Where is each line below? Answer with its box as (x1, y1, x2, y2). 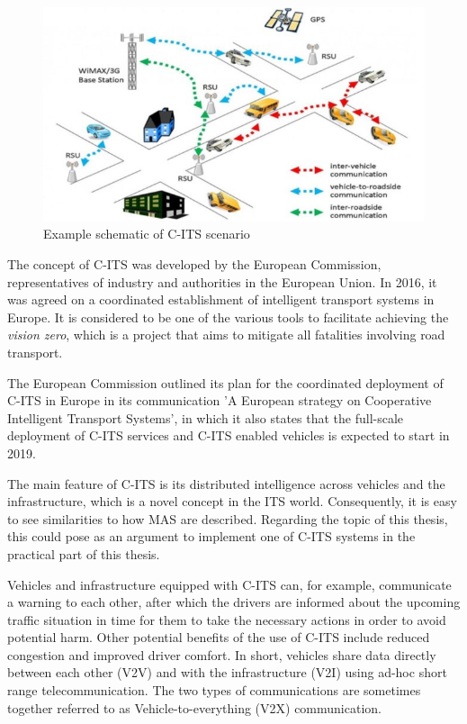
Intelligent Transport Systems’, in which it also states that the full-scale (7, 408, 404, 427)
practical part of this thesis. (7, 544, 160, 563)
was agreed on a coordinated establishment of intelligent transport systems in (7, 290, 435, 309)
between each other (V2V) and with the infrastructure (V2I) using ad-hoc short (7, 663, 447, 682)
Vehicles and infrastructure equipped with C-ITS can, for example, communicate (7, 575, 452, 593)
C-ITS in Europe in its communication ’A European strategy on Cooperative (7, 391, 432, 410)
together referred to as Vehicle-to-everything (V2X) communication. (7, 698, 382, 717)
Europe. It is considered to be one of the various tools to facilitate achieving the (7, 307, 449, 326)
